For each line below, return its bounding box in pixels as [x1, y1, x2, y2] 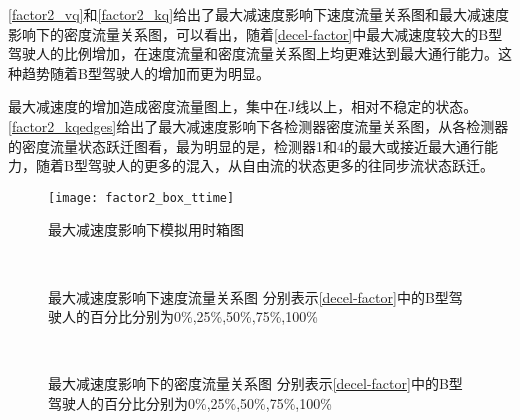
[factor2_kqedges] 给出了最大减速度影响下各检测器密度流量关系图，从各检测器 [8, 115, 509, 136]
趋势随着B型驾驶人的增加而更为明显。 [21, 62, 270, 83]
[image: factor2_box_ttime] [48, 190, 235, 205]
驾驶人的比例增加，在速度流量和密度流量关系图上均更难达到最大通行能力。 [8, 43, 498, 64]
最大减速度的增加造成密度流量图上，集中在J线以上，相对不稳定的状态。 [8, 96, 478, 117]
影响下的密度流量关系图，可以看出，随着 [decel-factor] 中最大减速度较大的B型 [8, 23, 503, 44]
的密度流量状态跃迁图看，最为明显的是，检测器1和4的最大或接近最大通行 [8, 135, 484, 156]
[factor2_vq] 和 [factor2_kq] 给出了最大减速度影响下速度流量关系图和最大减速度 [8, 4, 510, 24]
